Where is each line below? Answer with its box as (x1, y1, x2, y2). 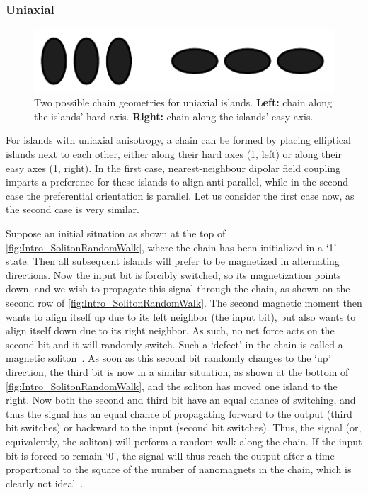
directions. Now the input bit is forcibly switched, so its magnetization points (6, 267, 341, 282)
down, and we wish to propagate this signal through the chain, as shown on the (6, 281, 350, 296)
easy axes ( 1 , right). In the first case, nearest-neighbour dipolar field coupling (6, 160, 341, 175)
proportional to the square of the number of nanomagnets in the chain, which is (6, 462, 352, 477)
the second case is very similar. (6, 202, 139, 217)
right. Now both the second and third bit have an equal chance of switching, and (6, 392, 356, 407)
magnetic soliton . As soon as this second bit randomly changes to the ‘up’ (6, 351, 331, 365)
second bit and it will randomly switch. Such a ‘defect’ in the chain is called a (6, 336, 343, 351)
